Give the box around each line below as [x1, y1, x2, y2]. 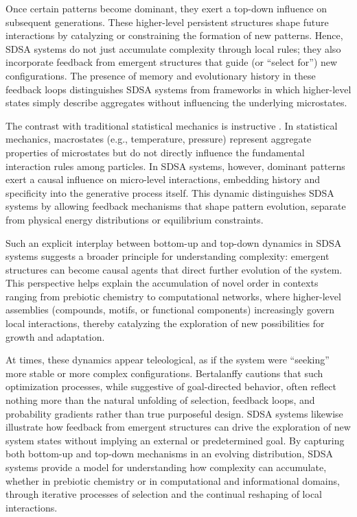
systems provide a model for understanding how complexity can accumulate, [5, 460, 327, 474]
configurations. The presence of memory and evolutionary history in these [5, 68, 316, 82]
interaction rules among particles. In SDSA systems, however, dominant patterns [5, 158, 345, 173]
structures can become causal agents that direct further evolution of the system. [5, 262, 343, 276]
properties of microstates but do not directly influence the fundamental [5, 145, 305, 159]
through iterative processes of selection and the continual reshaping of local [5, 487, 322, 501]
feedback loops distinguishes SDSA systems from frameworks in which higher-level [5, 82, 352, 96]
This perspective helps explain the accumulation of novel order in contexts [5, 276, 319, 290]
